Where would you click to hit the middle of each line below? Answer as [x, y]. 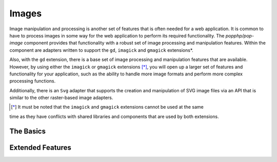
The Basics [28, 131]
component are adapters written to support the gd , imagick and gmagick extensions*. [101, 50]
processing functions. [33, 81]
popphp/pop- [240, 35]
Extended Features [40, 147]
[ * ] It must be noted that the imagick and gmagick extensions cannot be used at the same [107, 107]
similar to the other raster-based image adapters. [61, 98]
